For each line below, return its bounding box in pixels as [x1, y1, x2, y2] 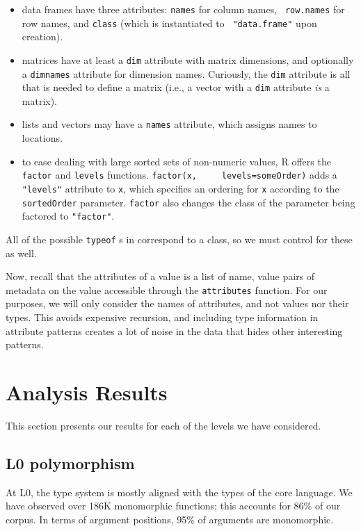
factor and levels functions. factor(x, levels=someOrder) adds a [22, 168, 337, 182]
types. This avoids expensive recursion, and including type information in [6, 310, 319, 325]
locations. [22, 131, 63, 145]
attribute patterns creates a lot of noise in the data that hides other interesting [6, 323, 343, 338]
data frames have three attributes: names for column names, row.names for [22, 2, 345, 16]
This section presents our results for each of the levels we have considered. [6, 418, 321, 432]
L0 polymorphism [6, 452, 135, 473]
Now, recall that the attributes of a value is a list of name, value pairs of [6, 269, 315, 284]
